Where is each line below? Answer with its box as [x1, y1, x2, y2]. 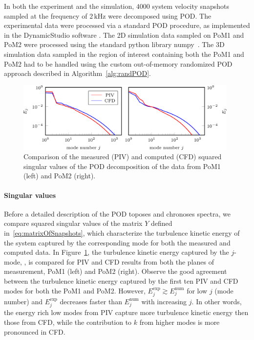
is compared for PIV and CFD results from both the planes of [28, 256, 214, 267]
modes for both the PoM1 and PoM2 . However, [4, 285, 146, 295]
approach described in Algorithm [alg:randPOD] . [4, 68, 151, 78]
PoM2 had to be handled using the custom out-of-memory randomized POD [4, 58, 233, 69]
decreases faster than [60, 296, 122, 306]
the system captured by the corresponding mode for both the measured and [4, 237, 231, 247]
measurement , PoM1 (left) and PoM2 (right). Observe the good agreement [4, 266, 227, 276]
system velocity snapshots [152, 1, 229, 11]
